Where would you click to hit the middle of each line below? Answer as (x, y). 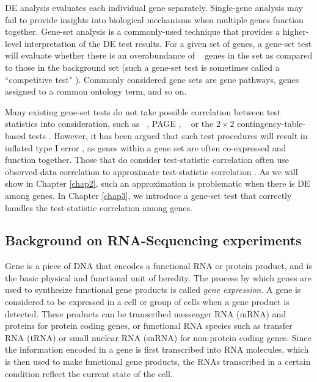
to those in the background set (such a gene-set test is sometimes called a (142, 67)
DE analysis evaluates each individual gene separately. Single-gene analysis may (154, 7)
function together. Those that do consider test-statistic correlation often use (147, 160)
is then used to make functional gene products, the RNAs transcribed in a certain (158, 362)
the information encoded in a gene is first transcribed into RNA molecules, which (157, 349)
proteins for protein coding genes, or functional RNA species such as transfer (149, 326)
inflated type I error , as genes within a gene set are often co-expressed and (146, 147)
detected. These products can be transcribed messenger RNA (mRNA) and (146, 313)
